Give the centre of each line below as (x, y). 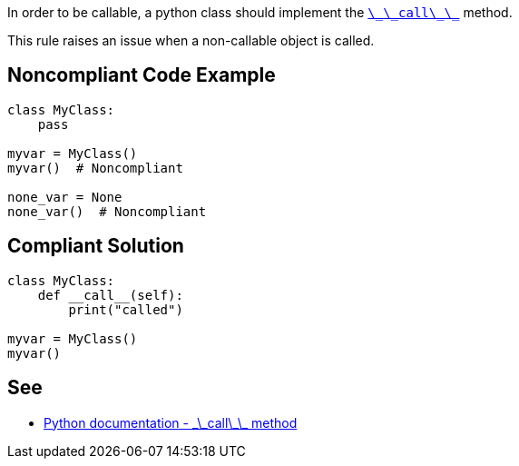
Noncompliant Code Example (142, 75)
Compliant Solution (96, 246)
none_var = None (65, 197)
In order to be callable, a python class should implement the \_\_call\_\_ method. (260, 12)
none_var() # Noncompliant (107, 211)
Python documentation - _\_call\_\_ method (171, 422)
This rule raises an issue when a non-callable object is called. (191, 40)
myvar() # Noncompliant (95, 168)
